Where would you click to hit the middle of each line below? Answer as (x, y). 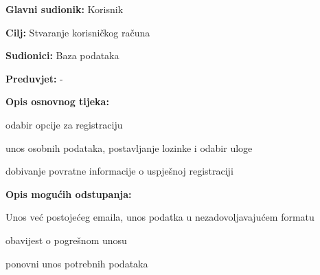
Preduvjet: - (34, 78)
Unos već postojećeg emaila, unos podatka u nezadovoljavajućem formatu (160, 217)
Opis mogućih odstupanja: (69, 194)
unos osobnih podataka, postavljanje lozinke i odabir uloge (129, 147)
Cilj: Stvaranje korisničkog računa (78, 32)
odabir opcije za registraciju (64, 124)
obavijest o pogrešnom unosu (66, 240)
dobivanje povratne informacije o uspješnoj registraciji (119, 171)
